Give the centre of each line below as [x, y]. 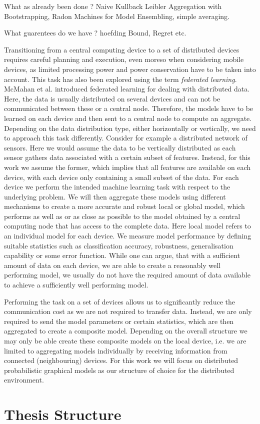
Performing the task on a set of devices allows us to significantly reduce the [119, 301]
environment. [24, 380]
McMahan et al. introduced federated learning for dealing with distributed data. [127, 89]
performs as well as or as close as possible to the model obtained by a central [122, 216]
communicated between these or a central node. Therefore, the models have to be [129, 108]
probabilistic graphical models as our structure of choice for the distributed [119, 370]
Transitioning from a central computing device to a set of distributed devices [122, 49]
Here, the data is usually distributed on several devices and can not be [112, 98]
